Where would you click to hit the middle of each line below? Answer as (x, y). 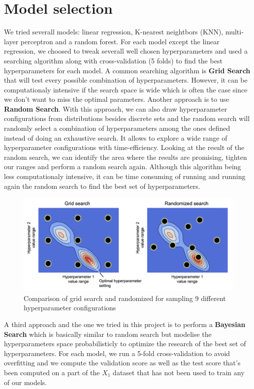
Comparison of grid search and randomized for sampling (108, 298)
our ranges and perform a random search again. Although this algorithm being (123, 166)
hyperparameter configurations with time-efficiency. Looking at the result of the (124, 147)
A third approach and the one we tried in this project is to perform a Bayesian (125, 324)
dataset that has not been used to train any (179, 373)
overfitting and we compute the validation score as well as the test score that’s (122, 363)
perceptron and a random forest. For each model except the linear (120, 41)
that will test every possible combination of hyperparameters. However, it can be (126, 80)
